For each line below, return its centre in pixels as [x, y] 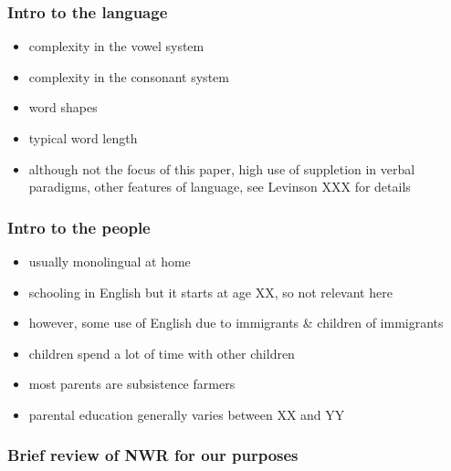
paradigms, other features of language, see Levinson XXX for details [220, 187]
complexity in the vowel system [116, 46]
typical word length [83, 138]
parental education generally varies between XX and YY [187, 414]
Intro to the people [79, 227]
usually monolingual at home [110, 261]
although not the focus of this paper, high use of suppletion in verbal [222, 168]
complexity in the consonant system [129, 76]
